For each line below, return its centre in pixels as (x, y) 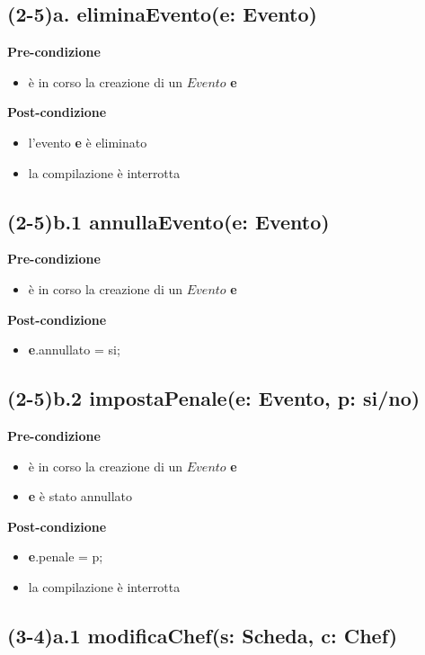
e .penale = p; (66, 556)
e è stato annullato (80, 496)
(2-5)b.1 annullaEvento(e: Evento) (168, 221)
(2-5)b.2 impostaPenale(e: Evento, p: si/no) (214, 398)
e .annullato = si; (74, 350)
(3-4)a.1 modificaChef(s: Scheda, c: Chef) (203, 635)
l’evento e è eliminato (88, 142)
